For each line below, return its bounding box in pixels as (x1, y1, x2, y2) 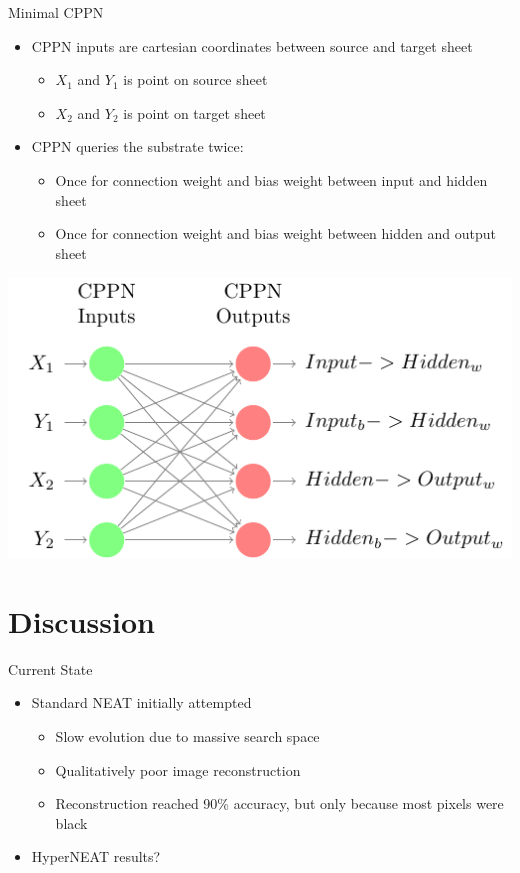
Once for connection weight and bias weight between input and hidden (55, 169, 488, 190)
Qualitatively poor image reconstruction (55, 759, 301, 780)
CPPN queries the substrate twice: (31, 136, 244, 157)
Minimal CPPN (8, 2, 104, 22)
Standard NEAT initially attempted (31, 692, 252, 713)
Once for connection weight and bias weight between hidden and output (55, 223, 496, 244)
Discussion (8, 600, 155, 641)
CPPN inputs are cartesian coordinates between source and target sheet (31, 35, 473, 56)
